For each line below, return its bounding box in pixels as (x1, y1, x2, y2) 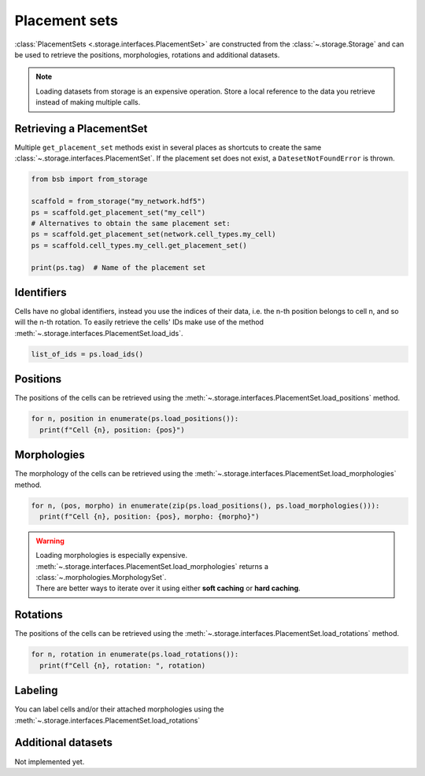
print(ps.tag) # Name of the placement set (31, 263, 206, 272)
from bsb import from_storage (31, 175, 148, 184)
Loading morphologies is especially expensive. (35, 551, 188, 560)
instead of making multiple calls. (35, 98, 141, 107)
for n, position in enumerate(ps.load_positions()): (31, 414, 239, 423)
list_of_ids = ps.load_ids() (31, 349, 144, 358)
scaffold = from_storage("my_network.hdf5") (31, 197, 206, 206)
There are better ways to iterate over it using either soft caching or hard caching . (35, 583, 301, 593)
